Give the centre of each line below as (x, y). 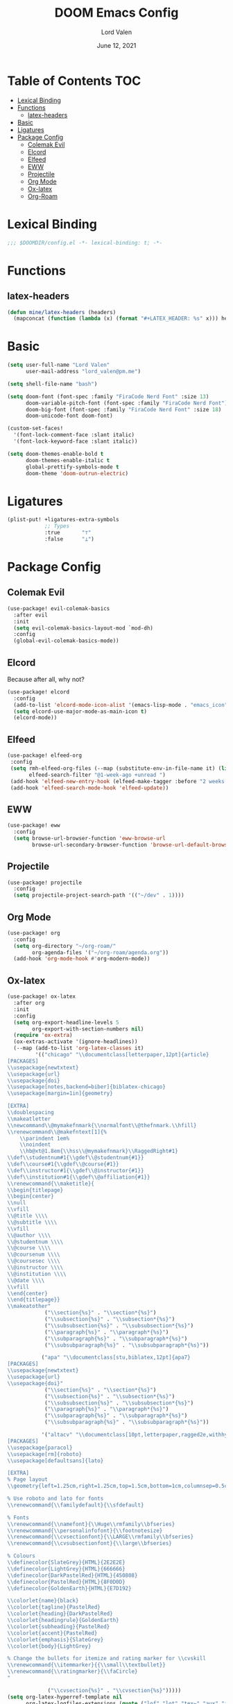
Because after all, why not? (46, 679)
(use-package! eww (34, 826)
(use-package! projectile (44, 883)
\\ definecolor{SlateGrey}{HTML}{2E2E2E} (67, 1562)
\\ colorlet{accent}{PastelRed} (52, 1633)
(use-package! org (34, 933)
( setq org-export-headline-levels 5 (66, 1022)
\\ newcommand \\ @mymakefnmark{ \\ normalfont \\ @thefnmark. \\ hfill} (102, 1125)
